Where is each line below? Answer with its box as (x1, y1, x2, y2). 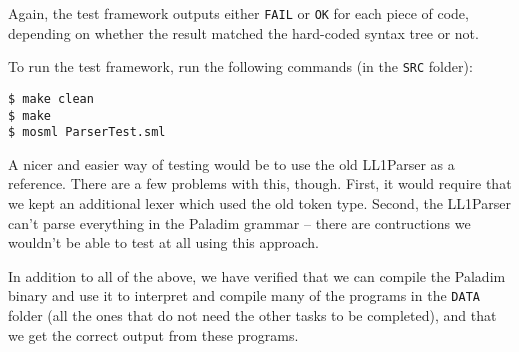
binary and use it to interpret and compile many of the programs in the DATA (8, 285, 480, 306)
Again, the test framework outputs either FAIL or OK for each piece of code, (8, 3, 469, 23)
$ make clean (8, 91, 94, 106)
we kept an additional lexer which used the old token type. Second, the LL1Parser (8, 193, 511, 214)
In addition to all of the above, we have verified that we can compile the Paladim (8, 265, 506, 286)
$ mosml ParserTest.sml (8, 125, 166, 140)
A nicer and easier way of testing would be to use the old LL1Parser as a (8, 153, 455, 174)
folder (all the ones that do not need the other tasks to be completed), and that (8, 305, 497, 326)
